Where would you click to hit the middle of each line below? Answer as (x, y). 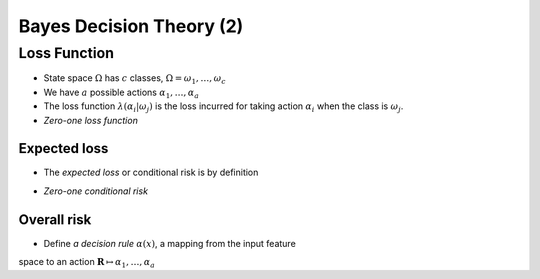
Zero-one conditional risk (96, 191)
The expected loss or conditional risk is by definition (151, 172)
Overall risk (55, 219)
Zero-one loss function (91, 120)
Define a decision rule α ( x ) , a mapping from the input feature (170, 243)
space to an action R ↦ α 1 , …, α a (86, 263)
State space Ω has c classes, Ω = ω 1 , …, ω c (135, 79)
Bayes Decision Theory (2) (131, 26)
